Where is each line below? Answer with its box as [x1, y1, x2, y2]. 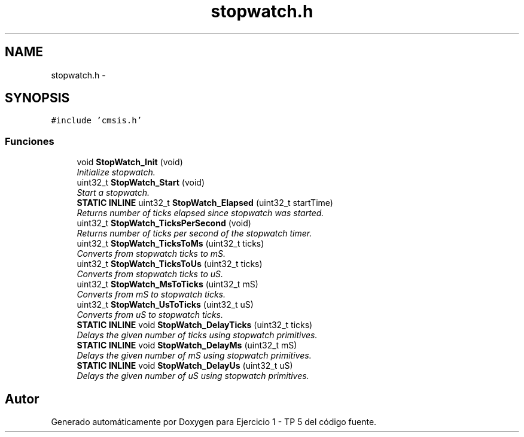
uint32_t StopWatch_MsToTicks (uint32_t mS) [77, 279, 258, 290]
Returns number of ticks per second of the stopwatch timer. [77, 228, 312, 239]
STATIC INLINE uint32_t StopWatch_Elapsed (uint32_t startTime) [77, 198, 333, 208]
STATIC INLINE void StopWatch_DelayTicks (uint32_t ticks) [77, 320, 313, 330]
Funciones [5, 135, 54, 147]
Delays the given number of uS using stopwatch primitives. [77, 371, 309, 381]
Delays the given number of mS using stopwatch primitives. [77, 350, 312, 361]
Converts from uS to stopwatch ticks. [77, 309, 224, 320]
